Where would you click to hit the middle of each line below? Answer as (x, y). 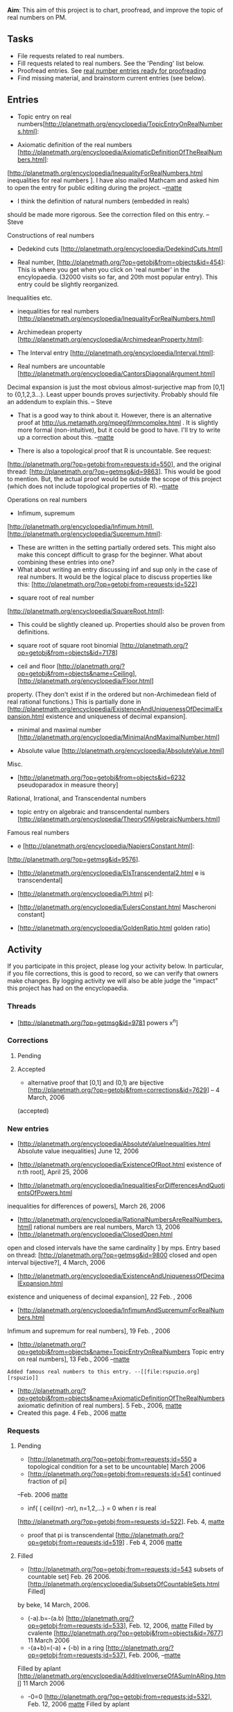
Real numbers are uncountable (61, 366)
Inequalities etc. (30, 297)
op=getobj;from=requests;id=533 (76, 1626)
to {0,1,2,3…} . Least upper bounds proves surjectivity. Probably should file (113, 394)
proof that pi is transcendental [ (72, 1535)
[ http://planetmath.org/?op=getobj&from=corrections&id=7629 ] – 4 (123, 1090)
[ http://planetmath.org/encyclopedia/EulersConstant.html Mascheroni (116, 907)
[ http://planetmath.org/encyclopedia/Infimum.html (79, 526)
